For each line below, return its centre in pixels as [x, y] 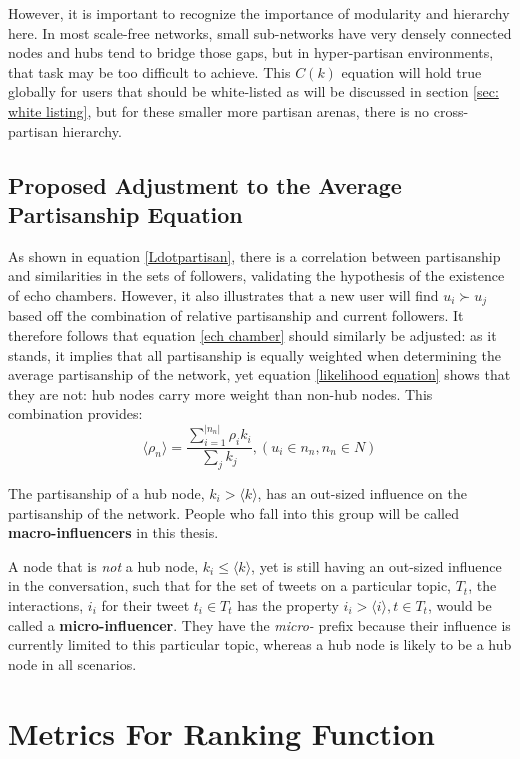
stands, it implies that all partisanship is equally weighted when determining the [254, 354]
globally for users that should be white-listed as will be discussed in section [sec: [253, 91]
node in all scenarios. [72, 663]
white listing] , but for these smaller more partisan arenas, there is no [219, 110]
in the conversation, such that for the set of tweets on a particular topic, [230, 585]
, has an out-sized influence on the [362, 493]
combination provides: [75, 413]
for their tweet [145, 604]
